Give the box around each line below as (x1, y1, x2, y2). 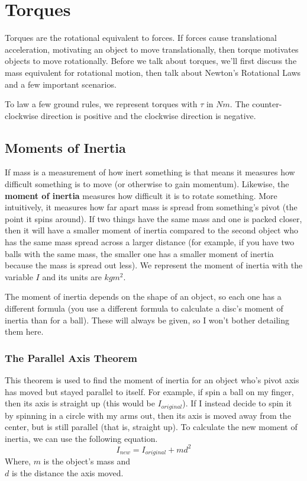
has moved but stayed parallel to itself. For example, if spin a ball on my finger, (5, 385, 294, 397)
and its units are (42, 270, 102, 283)
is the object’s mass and (43, 455, 131, 467)
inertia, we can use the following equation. (5, 432, 158, 444)
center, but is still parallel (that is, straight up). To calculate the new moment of (5, 421, 298, 433)
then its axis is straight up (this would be (5, 397, 155, 409)
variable (5, 270, 33, 283)
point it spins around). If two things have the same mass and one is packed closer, (5, 212, 302, 225)
